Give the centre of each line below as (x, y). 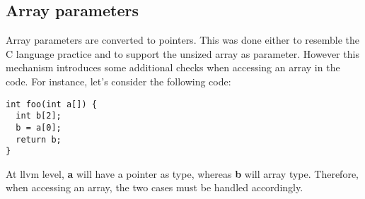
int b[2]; (39, 116)
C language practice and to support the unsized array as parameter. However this (182, 53)
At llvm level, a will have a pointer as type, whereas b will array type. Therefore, (182, 173)
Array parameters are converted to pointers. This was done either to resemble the (183, 40)
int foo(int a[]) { (51, 104)
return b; (39, 139)
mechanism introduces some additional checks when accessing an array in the (173, 67)
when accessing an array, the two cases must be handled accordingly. (155, 187)
